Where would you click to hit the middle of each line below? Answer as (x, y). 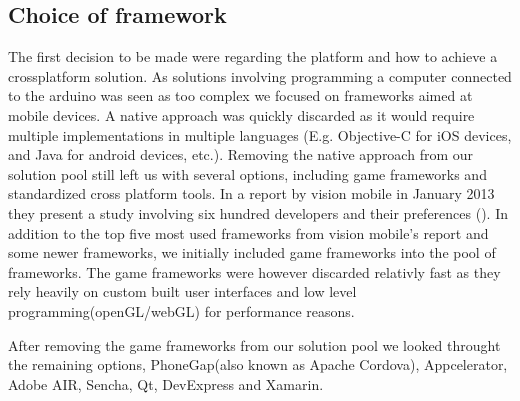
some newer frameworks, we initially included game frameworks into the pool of (252, 252)
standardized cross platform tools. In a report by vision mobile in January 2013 (251, 193)
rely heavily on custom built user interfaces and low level (182, 291)
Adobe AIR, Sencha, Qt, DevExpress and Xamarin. (166, 383)
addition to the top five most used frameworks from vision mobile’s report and (248, 232)
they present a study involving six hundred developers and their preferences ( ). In (258, 212)
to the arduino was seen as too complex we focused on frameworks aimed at (240, 95)
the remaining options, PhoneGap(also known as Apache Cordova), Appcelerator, (258, 364)
